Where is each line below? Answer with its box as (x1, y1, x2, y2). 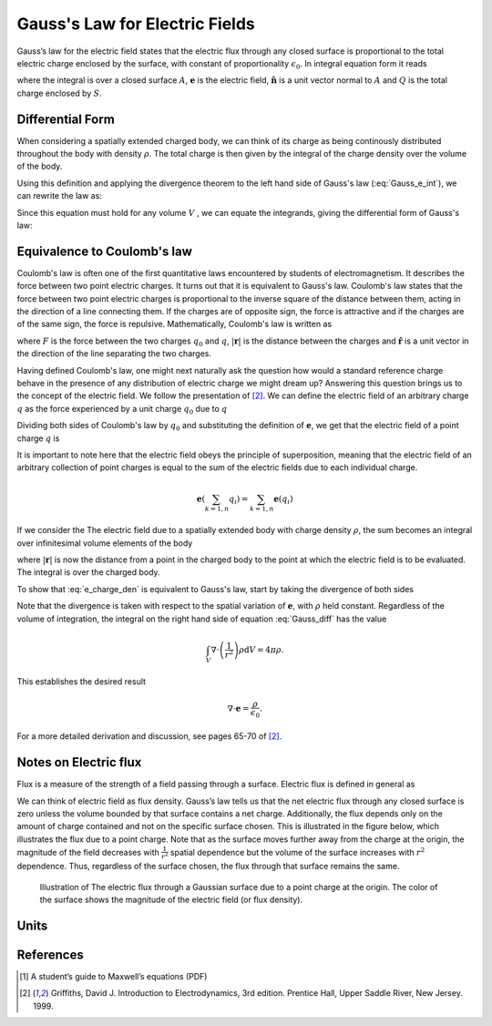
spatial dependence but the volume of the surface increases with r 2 (169, 846, 425, 857)
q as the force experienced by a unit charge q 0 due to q (16, 403, 228, 416)
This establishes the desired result (16, 675, 146, 687)
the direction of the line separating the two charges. (16, 348, 211, 359)
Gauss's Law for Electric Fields (16, 14, 255, 34)
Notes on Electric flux (16, 754, 142, 770)
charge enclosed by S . (16, 87, 102, 98)
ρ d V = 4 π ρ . (238, 644, 284, 655)
